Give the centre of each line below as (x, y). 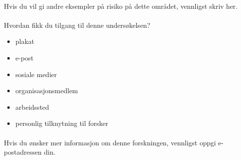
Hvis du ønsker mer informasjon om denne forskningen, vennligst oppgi (110, 142)
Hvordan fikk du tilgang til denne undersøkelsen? (77, 25)
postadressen (23, 152)
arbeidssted (32, 107)
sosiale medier (36, 74)
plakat (25, 41)
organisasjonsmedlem (47, 90)
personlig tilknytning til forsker (62, 123)
